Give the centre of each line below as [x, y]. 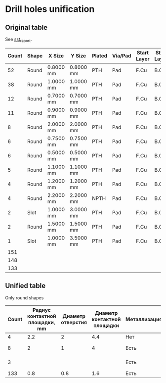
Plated [100, 55]
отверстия [74, 322]
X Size [56, 55]
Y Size [79, 55]
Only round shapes [24, 297]
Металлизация [144, 319]
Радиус [41, 310]
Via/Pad [122, 55]
